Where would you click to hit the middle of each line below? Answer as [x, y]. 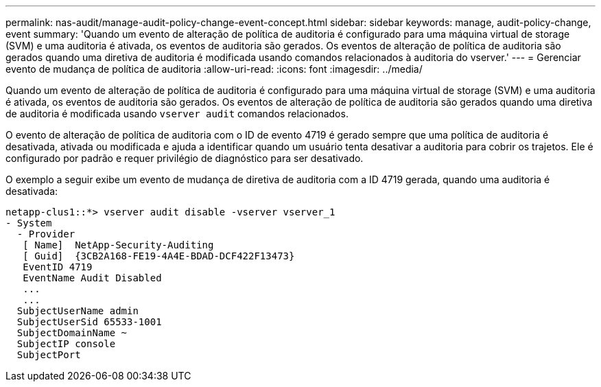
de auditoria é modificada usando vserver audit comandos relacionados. [177, 114]
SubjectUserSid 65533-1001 [89, 322]
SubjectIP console [66, 344]
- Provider [46, 234]
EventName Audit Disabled [92, 278]
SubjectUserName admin [78, 311]
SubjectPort [49, 355]
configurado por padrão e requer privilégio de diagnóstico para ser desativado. [185, 158]
